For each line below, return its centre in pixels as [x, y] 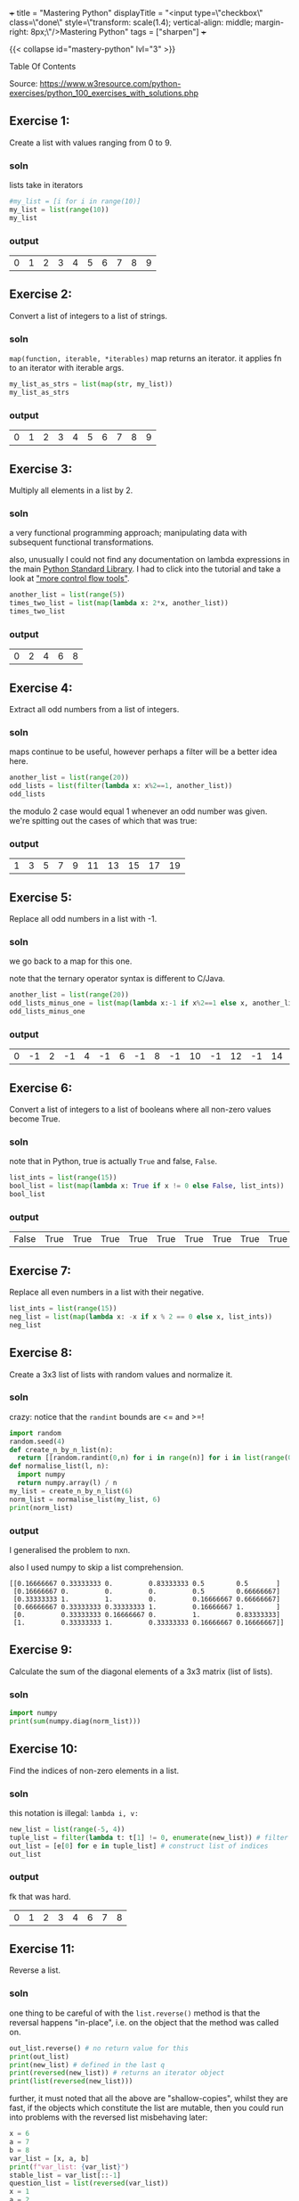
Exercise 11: [42, 1949]
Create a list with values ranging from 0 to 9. [90, 143]
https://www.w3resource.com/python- [110, 83]
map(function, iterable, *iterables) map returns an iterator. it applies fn [145, 358]
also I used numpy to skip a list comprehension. [97, 1567]
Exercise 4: [41, 688]
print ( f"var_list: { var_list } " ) [69, 2167]
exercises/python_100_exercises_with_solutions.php [104, 93]
